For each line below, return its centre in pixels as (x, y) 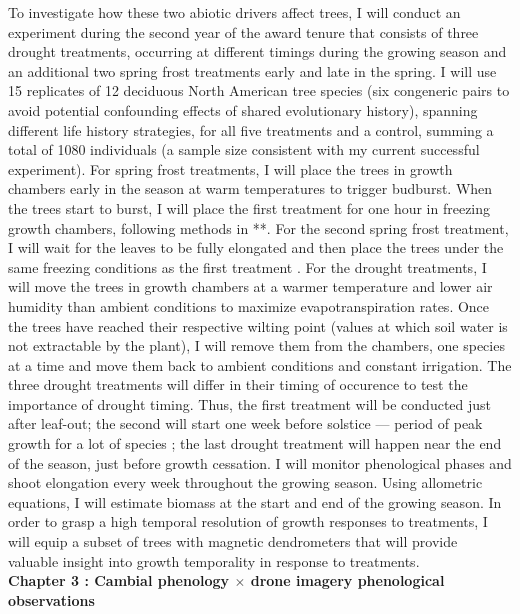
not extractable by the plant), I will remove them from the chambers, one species (256, 345)
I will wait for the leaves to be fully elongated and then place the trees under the (256, 247)
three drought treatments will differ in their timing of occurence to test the (238, 384)
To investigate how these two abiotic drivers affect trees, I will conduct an (234, 12)
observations (51, 599)
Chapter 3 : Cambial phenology (119, 580)
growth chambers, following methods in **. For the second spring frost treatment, (258, 227)
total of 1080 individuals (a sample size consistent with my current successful (244, 149)
